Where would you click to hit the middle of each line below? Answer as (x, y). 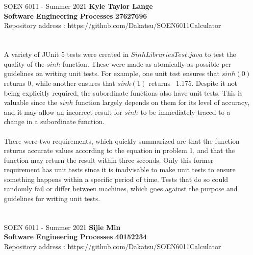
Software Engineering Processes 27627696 (76, 15)
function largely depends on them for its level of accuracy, (162, 102)
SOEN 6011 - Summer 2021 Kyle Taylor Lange (78, 6)
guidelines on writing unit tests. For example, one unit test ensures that (112, 73)
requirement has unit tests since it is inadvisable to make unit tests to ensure (120, 169)
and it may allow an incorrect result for (63, 112)
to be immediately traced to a (185, 112)
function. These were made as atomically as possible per (147, 64)
